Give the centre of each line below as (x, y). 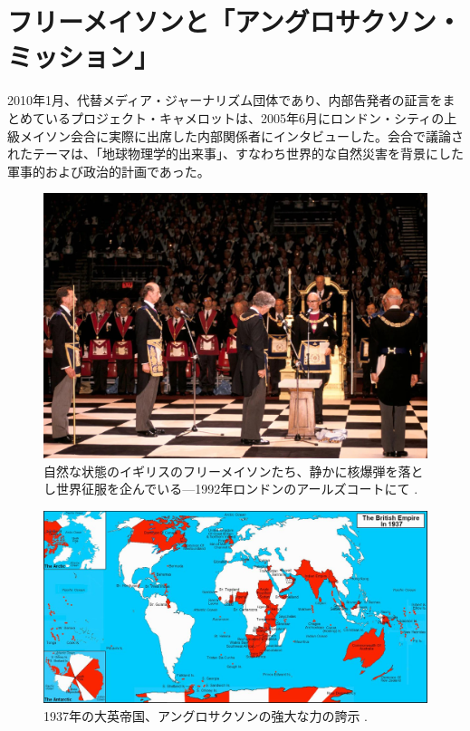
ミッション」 (84, 57)
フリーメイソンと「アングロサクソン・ (235, 21)
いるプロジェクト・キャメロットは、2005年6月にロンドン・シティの (245, 117)
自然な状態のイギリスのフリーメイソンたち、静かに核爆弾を (221, 471)
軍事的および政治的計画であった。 (109, 171)
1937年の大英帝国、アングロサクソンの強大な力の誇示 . (206, 715)
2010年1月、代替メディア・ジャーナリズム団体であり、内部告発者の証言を (225, 100)
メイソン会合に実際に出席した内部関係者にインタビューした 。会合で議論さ (241, 135)
